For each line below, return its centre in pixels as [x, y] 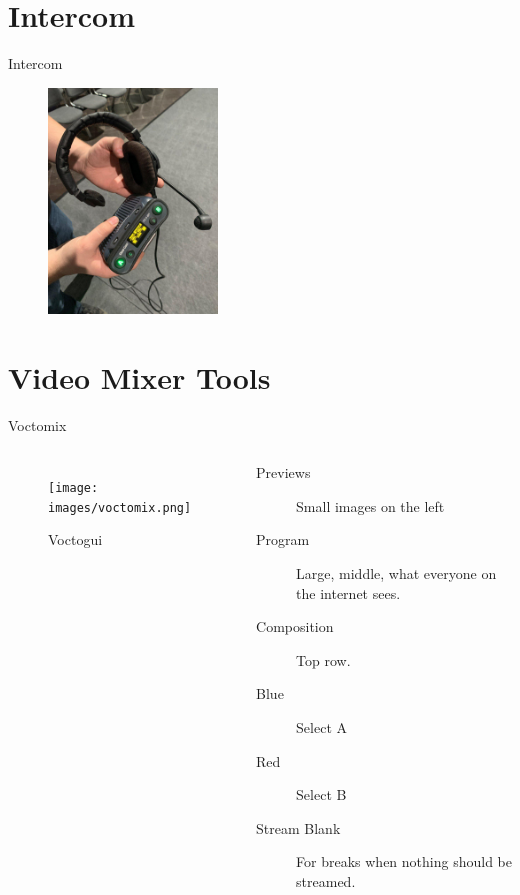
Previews [283, 472]
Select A [321, 726]
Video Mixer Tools [139, 376]
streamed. [326, 880]
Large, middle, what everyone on [396, 572]
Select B [321, 794]
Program [283, 539]
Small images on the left [370, 505]
